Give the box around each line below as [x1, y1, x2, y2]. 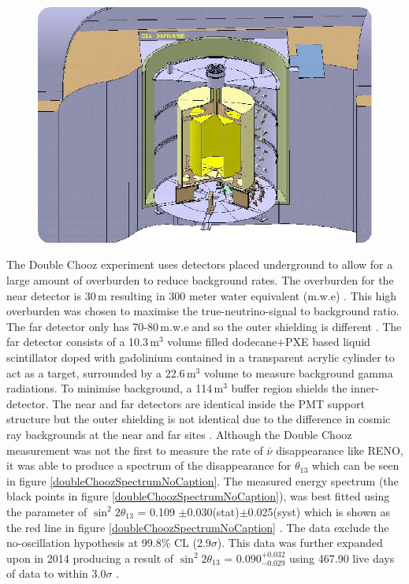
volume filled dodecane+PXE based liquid [167, 333, 370, 350]
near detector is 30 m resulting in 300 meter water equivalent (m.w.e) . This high [6, 287, 397, 303]
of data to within [6, 565, 88, 582]
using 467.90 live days [289, 549, 395, 566]
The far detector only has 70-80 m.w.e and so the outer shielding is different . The [6, 318, 402, 334]
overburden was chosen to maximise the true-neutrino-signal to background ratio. [6, 303, 400, 319]
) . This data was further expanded [217, 534, 383, 551]
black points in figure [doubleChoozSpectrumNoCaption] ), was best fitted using [6, 488, 390, 504]
